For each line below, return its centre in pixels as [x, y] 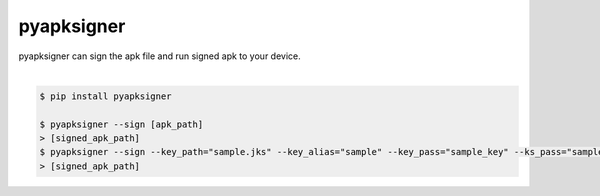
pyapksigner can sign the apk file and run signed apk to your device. [160, 56]
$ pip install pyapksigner [105, 96]
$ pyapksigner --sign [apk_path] [121, 124]
